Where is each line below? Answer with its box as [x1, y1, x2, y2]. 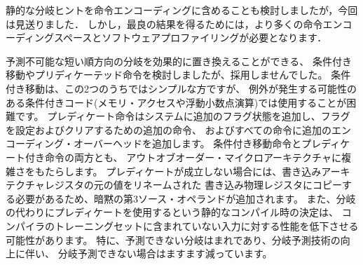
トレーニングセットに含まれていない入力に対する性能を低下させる [54, 218, 359, 233]
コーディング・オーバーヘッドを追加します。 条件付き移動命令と [6, 136, 302, 151]
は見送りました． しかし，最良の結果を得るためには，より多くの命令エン [6, 16, 343, 31]
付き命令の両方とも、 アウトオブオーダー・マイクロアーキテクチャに [25, 149, 341, 164]
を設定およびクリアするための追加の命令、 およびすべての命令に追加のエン [6, 122, 352, 137]
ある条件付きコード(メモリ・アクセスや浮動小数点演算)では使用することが [6, 95, 347, 109]
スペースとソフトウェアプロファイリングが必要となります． [54, 30, 327, 45]
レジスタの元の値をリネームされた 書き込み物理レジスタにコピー [44, 177, 343, 192]
